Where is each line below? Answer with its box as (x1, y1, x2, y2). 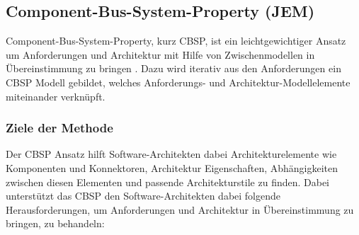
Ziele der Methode (6, 119, 113, 137)
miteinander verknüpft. (6, 88, 106, 103)
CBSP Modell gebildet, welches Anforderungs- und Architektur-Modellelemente (6, 74, 351, 89)
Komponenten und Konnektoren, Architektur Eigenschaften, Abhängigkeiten (6, 160, 338, 175)
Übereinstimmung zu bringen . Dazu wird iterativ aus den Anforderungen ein (6, 61, 341, 76)
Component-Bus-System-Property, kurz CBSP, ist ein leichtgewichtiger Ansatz (6, 33, 346, 48)
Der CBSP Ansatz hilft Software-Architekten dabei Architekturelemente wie (6, 147, 337, 161)
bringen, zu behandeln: (6, 216, 105, 231)
